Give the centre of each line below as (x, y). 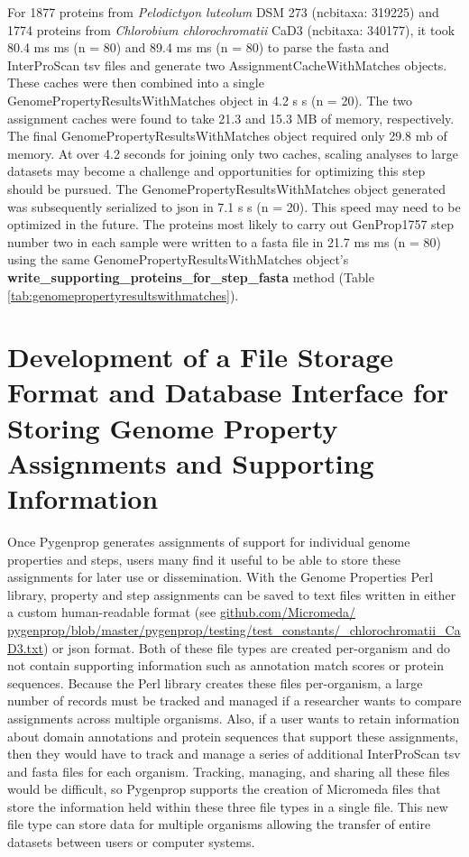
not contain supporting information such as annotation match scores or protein (226, 665)
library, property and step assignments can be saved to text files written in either (232, 594)
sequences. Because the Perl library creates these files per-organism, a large (215, 682)
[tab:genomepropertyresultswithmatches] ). (123, 295)
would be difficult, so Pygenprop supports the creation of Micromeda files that (224, 789)
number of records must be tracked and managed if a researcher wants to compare (234, 700)
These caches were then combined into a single (136, 83)
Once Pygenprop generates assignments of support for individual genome (209, 541)
